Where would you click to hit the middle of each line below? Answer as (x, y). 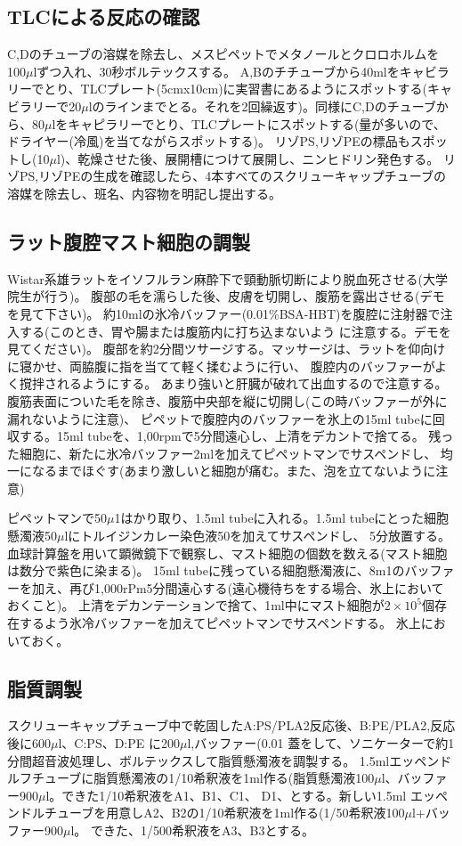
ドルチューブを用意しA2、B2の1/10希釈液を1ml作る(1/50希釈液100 (212, 813)
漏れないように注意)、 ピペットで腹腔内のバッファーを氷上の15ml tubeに (220, 418)
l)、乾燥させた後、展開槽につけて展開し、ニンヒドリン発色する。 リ (256, 158)
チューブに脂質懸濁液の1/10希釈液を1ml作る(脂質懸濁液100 (203, 778)
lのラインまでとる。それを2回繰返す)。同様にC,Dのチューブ (262, 106)
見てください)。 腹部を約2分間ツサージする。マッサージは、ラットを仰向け (227, 349)
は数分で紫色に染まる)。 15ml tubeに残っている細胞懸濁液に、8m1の (206, 570)
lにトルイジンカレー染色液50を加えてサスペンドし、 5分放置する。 (258, 536)
